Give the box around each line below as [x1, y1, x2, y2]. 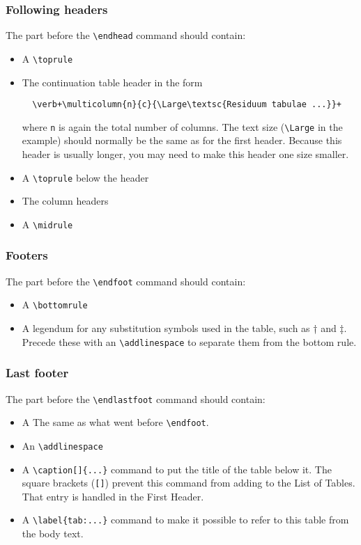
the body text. [22, 526, 84, 541]
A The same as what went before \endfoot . [22, 415, 209, 429]
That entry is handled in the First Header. [22, 489, 204, 503]
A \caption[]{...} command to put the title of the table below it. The [22, 461, 332, 476]
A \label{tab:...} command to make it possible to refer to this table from [22, 512, 349, 527]
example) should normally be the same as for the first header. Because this [22, 133, 342, 148]
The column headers [22, 193, 109, 208]
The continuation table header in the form [22, 74, 203, 89]
